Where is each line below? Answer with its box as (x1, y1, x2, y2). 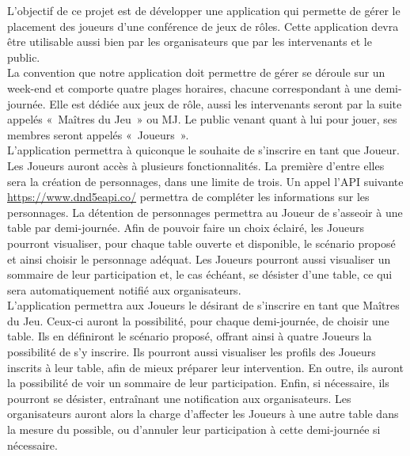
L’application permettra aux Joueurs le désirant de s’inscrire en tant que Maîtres (7, 297, 400, 313)
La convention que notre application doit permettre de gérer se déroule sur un (7, 64, 385, 81)
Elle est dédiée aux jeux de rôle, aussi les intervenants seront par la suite (49, 95, 402, 112)
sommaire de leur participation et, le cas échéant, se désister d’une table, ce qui (7, 266, 393, 283)
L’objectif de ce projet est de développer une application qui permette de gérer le (7, 2, 401, 18)
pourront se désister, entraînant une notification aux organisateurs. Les (7, 389, 351, 406)
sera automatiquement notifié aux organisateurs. (7, 281, 241, 298)
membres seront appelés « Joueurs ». (7, 126, 189, 142)
